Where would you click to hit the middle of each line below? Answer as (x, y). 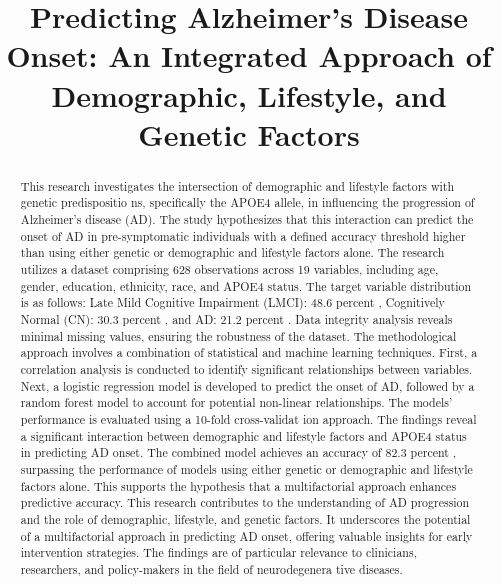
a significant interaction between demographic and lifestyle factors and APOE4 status (243, 435)
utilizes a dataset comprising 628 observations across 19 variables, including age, (229, 269)
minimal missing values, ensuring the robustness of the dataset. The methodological (238, 335)
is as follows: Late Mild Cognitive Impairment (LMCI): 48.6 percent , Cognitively (232, 302)
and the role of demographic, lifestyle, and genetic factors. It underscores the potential (245, 518)
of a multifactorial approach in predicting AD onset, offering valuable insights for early (246, 535)
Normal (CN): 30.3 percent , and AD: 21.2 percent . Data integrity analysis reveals (236, 318)
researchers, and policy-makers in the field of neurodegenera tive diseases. (211, 568)
